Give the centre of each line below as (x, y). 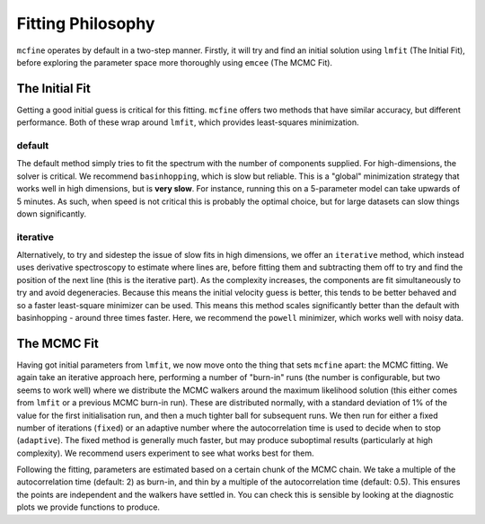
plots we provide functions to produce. (88, 507)
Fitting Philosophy (86, 23)
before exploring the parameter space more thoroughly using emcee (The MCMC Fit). (174, 62)
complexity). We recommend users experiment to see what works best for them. (165, 453)
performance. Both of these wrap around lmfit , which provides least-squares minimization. (188, 122)
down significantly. (52, 213)
